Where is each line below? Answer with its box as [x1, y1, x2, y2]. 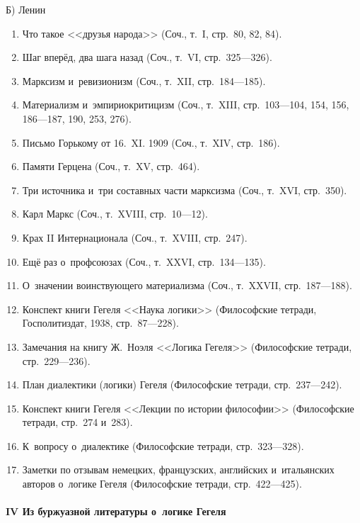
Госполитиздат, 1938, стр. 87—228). [22, 315, 179, 330]
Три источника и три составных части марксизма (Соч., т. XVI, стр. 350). [22, 182, 347, 197]
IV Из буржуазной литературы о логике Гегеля [6, 504, 226, 519]
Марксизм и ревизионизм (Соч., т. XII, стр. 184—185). [22, 73, 266, 88]
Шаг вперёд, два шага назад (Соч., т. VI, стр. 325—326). [22, 50, 272, 64]
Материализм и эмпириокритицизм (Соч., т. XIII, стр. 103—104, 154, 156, [22, 97, 349, 112]
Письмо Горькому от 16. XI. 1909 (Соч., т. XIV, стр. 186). [22, 135, 280, 150]
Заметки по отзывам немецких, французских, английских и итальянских [22, 462, 335, 477]
